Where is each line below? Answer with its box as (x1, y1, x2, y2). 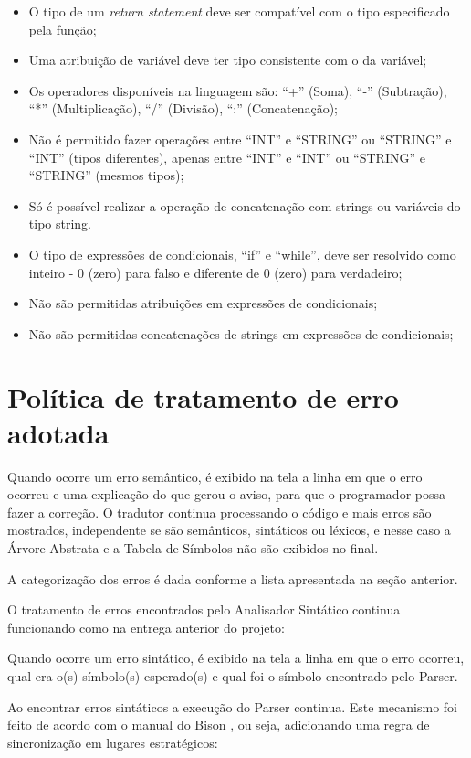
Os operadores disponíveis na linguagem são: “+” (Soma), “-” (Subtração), (28, 80, 447, 100)
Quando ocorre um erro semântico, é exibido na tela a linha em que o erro (7, 466, 423, 486)
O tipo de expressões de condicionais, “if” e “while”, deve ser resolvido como (28, 244, 456, 263)
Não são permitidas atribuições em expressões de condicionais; (28, 294, 378, 313)
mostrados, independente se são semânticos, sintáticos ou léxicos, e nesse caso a (7, 520, 451, 539)
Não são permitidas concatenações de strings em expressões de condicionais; (28, 324, 454, 343)
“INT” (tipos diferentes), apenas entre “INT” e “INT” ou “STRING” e (28, 147, 425, 166)
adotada (7, 413, 110, 451)
